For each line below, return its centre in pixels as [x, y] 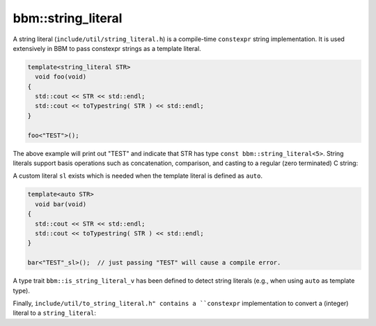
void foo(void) [61, 77]
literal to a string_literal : [55, 313]
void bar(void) [61, 204]
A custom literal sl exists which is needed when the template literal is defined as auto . [138, 176]
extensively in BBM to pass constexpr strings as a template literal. [107, 48]
